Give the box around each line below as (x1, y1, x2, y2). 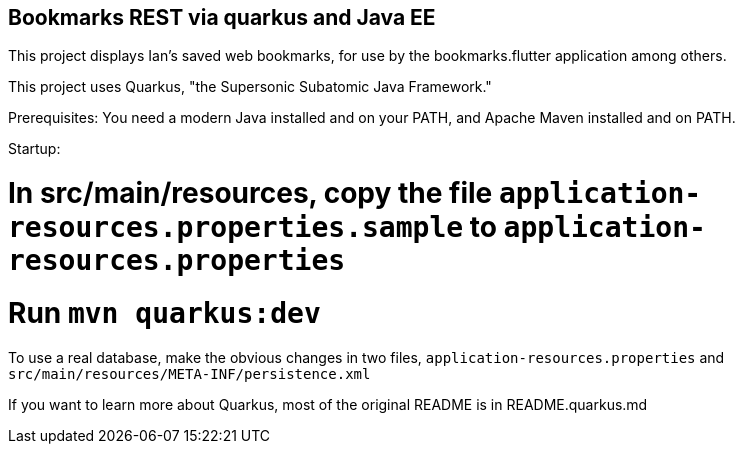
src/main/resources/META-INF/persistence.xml (8, 365, 371, 382)
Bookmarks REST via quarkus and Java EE (8, 5, 436, 30)
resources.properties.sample (8, 211, 464, 245)
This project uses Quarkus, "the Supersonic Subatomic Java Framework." (8, 78, 492, 96)
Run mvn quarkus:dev (8, 295, 321, 330)
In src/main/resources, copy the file (8, 176, 493, 211)
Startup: (8, 140, 61, 158)
